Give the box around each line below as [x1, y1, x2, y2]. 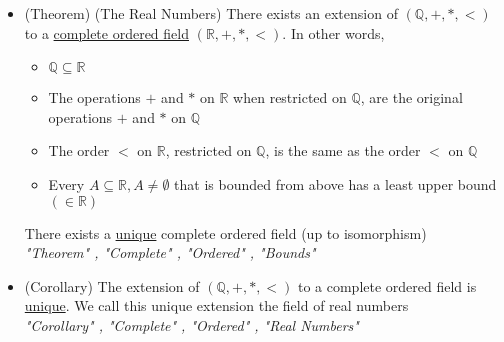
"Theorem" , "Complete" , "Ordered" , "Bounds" [24, 242, 316, 263]
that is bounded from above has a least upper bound [174, 173, 497, 194]
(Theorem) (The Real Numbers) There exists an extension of [24, 3, 398, 23]
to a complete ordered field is [297, 275, 477, 296]
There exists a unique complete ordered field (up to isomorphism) [24, 222, 427, 243]
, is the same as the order [265, 140, 421, 161]
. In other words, [282, 22, 385, 43]
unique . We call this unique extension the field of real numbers [24, 295, 409, 316]
